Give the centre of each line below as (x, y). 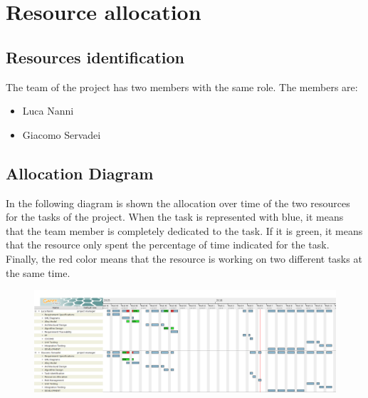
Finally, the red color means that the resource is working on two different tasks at (184, 258)
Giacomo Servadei (62, 134)
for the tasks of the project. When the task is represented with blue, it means (175, 217)
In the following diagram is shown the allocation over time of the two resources (178, 203)
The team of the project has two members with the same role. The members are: (182, 87)
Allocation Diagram (80, 173)
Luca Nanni (48, 111)
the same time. (38, 272)
